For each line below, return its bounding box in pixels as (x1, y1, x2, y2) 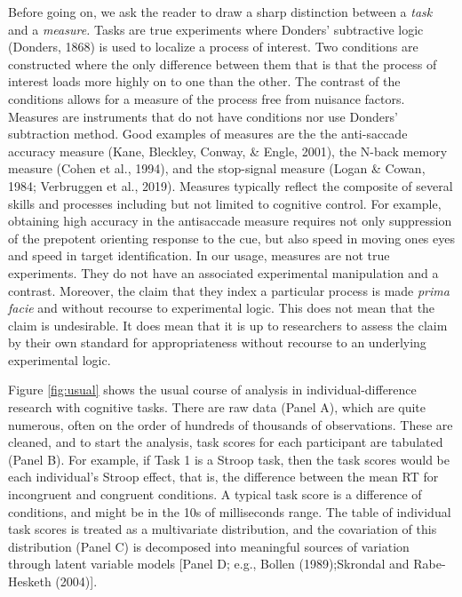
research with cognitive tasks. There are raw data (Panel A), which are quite (8, 398, 426, 417)
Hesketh (8, 572, 52, 590)
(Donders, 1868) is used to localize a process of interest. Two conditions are (8, 37, 418, 56)
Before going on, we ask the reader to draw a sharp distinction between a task (8, 3, 433, 20)
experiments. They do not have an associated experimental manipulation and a (8, 263, 439, 282)
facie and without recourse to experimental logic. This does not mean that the (8, 298, 435, 317)
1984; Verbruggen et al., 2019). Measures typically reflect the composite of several (8, 176, 453, 195)
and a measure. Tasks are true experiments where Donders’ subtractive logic (8, 20, 424, 38)
